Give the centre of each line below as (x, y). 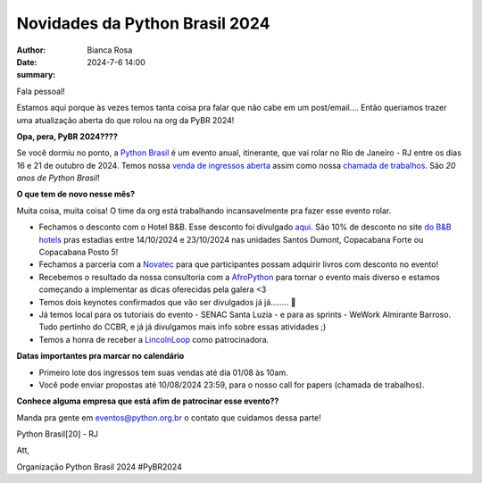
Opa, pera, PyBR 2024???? (67, 136)
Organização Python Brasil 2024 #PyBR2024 (99, 466)
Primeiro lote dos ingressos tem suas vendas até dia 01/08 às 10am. (163, 372)
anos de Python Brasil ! (58, 178)
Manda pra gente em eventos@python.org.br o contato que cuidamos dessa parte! (169, 417)
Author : (31, 50)
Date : (27, 62)
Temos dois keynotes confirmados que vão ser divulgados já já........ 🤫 (167, 302)
